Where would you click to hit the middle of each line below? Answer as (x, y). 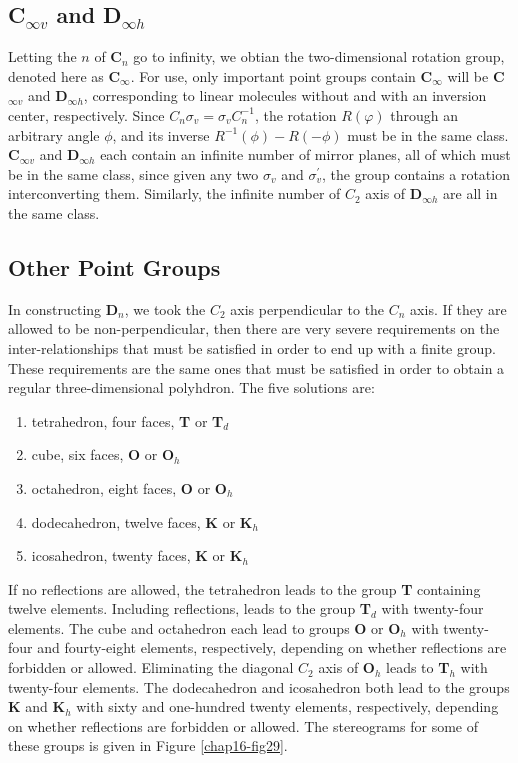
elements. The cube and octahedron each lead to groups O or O (204, 627)
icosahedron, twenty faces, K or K (137, 555)
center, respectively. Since (86, 114)
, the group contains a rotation (415, 173)
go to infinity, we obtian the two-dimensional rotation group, (319, 56)
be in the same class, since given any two (133, 173)
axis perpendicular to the (307, 308)
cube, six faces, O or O (103, 454)
